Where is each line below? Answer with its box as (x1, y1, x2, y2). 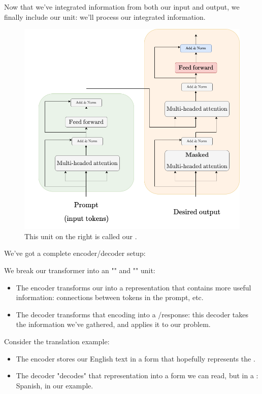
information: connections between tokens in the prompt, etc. (16, 292, 204, 303)
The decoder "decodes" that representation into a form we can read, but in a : (16, 370, 258, 381)
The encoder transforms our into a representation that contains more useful (16, 282, 251, 292)
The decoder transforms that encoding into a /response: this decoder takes (16, 309, 248, 319)
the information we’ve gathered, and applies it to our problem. (16, 319, 211, 330)
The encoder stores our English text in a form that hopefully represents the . (16, 353, 255, 364)
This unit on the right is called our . (24, 231, 137, 241)
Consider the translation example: (4, 336, 110, 346)
